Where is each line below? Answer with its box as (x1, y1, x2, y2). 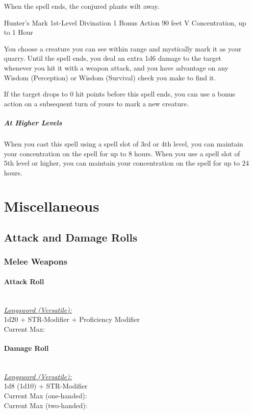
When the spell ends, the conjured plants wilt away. (4, 1, 160, 11)
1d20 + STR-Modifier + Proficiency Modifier (4, 314, 140, 324)
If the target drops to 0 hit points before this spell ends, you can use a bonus (4, 89, 235, 99)
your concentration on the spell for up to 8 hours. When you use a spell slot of (4, 148, 240, 158)
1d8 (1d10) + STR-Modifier (4, 381, 88, 391)
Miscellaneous (4, 196, 100, 216)
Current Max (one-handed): (4, 390, 87, 401)
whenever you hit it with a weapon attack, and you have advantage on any (4, 62, 228, 73)
